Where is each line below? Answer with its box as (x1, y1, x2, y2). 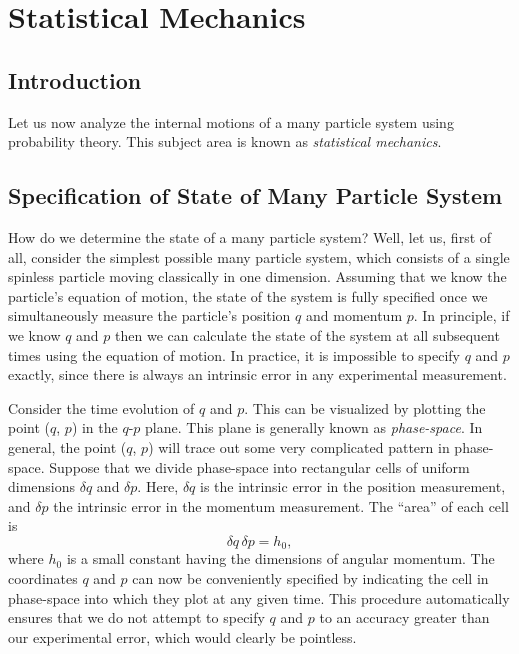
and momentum (305, 305, 403, 326)
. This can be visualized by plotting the (244, 397, 486, 418)
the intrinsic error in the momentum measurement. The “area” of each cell (53, 495, 509, 516)
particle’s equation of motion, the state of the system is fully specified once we (8, 285, 488, 306)
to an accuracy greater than (319, 607, 490, 628)
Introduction (8, 64, 142, 95)
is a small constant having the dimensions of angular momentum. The (66, 548, 495, 569)
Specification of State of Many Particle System (8, 180, 503, 211)
